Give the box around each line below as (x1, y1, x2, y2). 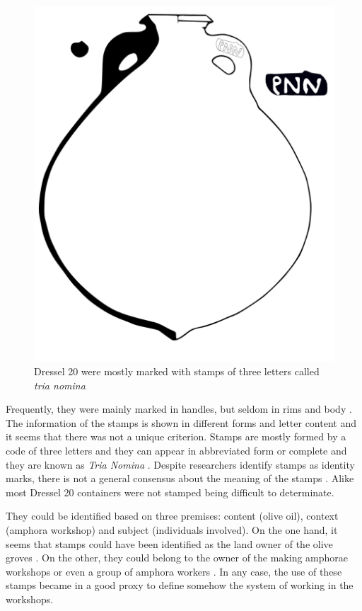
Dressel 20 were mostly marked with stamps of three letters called (34, 364, 320, 379)
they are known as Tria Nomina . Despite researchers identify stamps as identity (6, 457, 355, 472)
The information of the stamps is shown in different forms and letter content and (6, 415, 356, 430)
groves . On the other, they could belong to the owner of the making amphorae (6, 550, 349, 565)
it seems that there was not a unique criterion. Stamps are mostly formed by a (6, 429, 346, 444)
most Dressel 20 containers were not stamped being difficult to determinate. (6, 484, 334, 499)
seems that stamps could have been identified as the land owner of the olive (6, 536, 333, 551)
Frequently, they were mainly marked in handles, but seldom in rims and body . (6, 401, 352, 416)
